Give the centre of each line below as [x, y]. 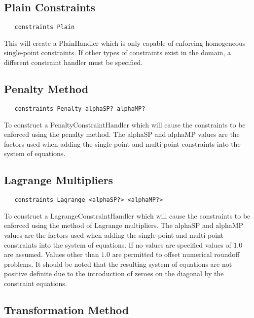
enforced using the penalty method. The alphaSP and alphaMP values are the [122, 134]
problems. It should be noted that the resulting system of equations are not [118, 264]
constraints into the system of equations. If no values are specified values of [118, 244]
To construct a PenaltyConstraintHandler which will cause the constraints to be [125, 124]
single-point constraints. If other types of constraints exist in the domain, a [117, 52]
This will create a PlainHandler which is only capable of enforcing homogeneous [125, 43]
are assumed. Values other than [52, 254]
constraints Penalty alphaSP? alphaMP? [80, 109]
